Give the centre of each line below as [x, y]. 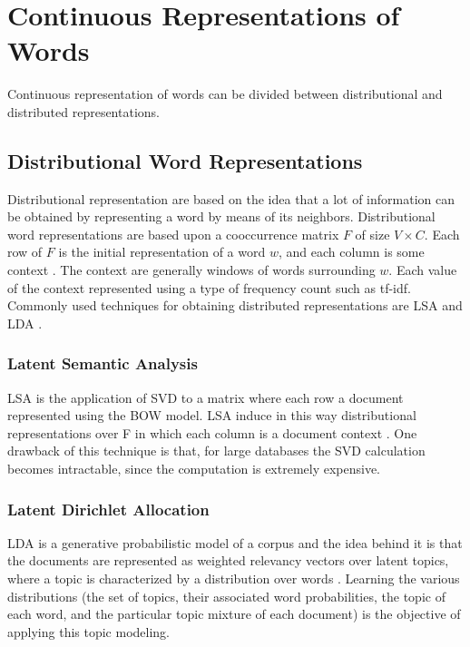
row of [25, 252]
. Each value [423, 270]
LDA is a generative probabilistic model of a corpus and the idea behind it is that [235, 542]
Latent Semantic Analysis [103, 363]
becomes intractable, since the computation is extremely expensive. [194, 469]
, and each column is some [351, 252]
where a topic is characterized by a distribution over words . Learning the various [234, 578]
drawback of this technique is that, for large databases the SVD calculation [216, 451]
